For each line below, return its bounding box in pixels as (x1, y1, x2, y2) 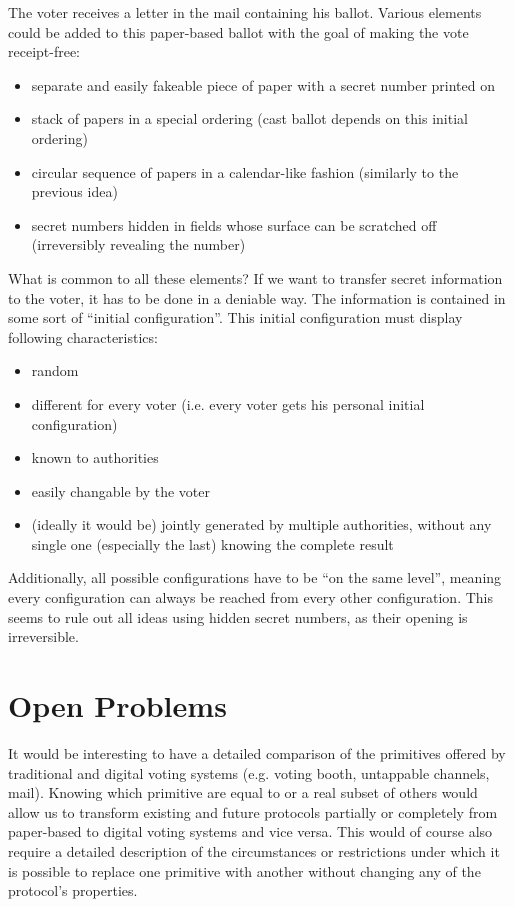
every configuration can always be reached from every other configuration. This (8, 587, 493, 608)
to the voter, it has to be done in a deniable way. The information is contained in (8, 287, 506, 308)
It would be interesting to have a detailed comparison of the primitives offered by (8, 742, 506, 763)
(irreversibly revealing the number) (31, 234, 246, 255)
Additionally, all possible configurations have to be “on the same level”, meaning (8, 567, 502, 588)
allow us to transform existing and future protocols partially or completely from (8, 801, 498, 822)
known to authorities (31, 447, 159, 468)
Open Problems (8, 685, 227, 726)
